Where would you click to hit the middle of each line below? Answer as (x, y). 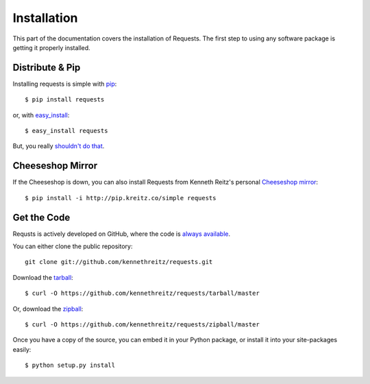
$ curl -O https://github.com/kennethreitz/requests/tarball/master (142, 293)
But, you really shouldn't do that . (59, 146)
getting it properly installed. (51, 47)
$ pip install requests (65, 100)
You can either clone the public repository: (73, 246)
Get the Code (41, 217)
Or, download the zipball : (48, 309)
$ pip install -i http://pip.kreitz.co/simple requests (121, 198)
